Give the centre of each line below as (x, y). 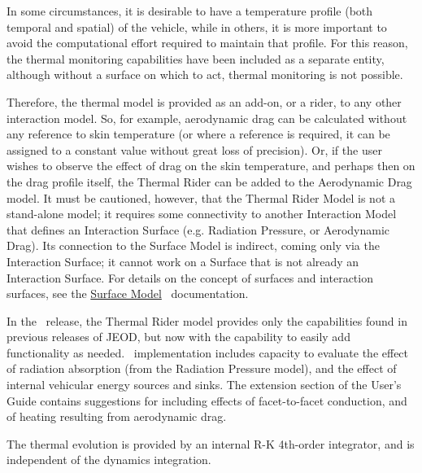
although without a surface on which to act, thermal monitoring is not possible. (205, 74)
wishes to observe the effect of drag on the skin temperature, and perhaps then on (211, 166)
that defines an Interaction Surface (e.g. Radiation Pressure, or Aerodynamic (198, 229)
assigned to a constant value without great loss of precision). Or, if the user (194, 149)
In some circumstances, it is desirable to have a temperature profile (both (190, 11)
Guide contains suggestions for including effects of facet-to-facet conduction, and (207, 400)
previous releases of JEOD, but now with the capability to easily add (178, 337)
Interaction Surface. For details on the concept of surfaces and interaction (190, 277)
